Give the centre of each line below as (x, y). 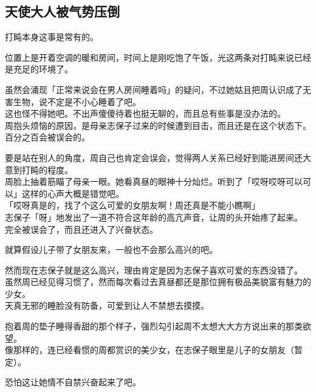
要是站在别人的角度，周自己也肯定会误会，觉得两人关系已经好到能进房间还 (154, 157)
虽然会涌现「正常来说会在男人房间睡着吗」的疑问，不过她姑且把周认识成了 (154, 89)
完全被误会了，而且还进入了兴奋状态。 (81, 229)
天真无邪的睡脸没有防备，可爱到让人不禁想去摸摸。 (107, 305)
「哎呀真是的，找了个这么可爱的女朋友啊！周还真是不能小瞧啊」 (132, 205)
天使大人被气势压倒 (62, 11)
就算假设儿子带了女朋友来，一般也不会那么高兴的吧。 (111, 249)
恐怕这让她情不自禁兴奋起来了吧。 (73, 382)
